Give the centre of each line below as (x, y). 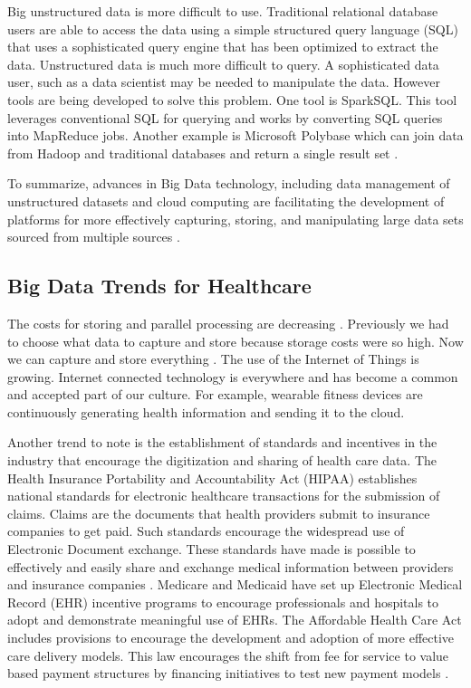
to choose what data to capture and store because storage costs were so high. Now (235, 341)
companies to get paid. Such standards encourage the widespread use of (206, 531)
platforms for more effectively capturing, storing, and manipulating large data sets (235, 219)
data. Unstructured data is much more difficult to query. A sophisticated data (223, 64)
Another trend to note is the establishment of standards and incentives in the (222, 442)
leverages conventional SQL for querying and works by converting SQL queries (225, 117)
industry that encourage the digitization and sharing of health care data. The (222, 460)
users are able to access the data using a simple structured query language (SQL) (233, 29)
